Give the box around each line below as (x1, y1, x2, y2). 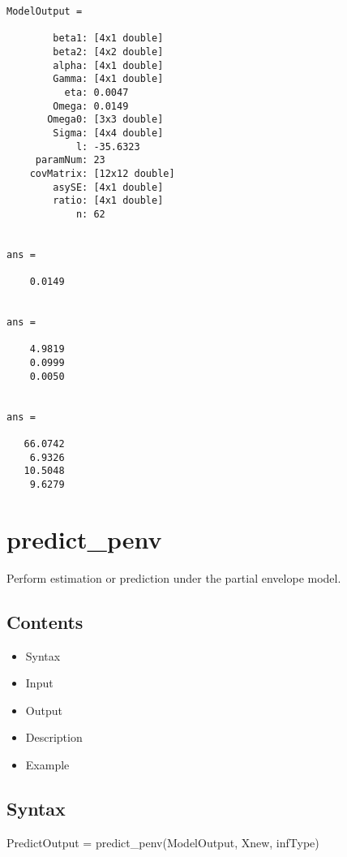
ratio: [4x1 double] (53, 195, 164, 207)
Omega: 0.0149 (53, 100, 129, 112)
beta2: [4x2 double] (53, 45, 164, 58)
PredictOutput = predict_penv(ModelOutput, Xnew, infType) (6, 833, 319, 851)
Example (25, 756, 70, 773)
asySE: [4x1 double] (53, 181, 164, 193)
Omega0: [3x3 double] (47, 114, 164, 126)
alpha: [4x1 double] (53, 59, 164, 71)
